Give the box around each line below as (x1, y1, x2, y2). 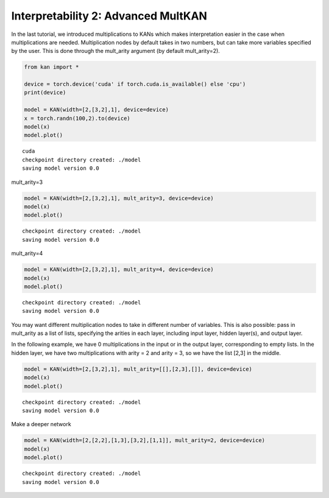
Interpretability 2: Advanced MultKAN (11, 9, 207, 23)
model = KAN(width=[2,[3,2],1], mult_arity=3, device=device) (24, 195, 214, 202)
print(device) (24, 89, 66, 96)
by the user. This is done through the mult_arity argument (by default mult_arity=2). (11, 47, 221, 55)
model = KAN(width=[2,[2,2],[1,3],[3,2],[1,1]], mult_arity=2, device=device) (24, 437, 265, 444)
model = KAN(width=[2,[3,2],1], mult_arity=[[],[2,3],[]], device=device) (24, 365, 253, 373)
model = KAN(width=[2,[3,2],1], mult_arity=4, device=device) (24, 266, 214, 273)
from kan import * (24, 64, 79, 71)
